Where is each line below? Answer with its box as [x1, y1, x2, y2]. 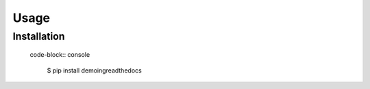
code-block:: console [29, 51, 90, 59]
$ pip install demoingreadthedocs [47, 66, 142, 75]
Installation [12, 30, 65, 42]
